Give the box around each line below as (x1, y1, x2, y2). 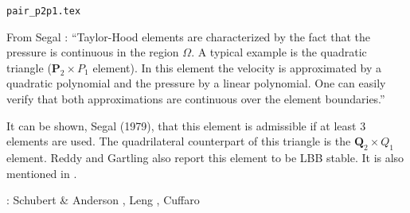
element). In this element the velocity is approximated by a (92, 59, 382, 76)
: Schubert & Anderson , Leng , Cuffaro (6, 192, 200, 208)
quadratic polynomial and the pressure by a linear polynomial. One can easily (6, 75, 386, 91)
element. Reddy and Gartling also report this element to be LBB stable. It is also (6, 149, 404, 166)
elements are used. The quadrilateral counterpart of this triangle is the (6, 133, 351, 149)
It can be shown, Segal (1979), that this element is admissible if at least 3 (6, 117, 366, 134)
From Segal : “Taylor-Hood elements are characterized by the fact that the (6, 28, 371, 45)
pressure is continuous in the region (6, 44, 179, 60)
